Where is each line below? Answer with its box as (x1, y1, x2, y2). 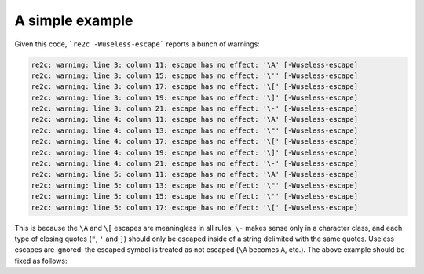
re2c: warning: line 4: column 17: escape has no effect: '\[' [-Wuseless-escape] (31, 137, 359, 146)
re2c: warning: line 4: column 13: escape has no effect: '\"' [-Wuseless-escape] (31, 126, 359, 135)
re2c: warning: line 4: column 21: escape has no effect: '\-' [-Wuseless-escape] (31, 159, 359, 168)
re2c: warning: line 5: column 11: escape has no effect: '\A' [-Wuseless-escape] (31, 170, 359, 179)
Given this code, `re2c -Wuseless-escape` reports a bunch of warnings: (14, 39, 261, 49)
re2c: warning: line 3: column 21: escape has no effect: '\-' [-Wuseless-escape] (31, 104, 359, 113)
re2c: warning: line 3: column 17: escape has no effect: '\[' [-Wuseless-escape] (31, 82, 359, 91)
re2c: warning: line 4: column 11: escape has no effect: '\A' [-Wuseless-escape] (31, 115, 359, 124)
